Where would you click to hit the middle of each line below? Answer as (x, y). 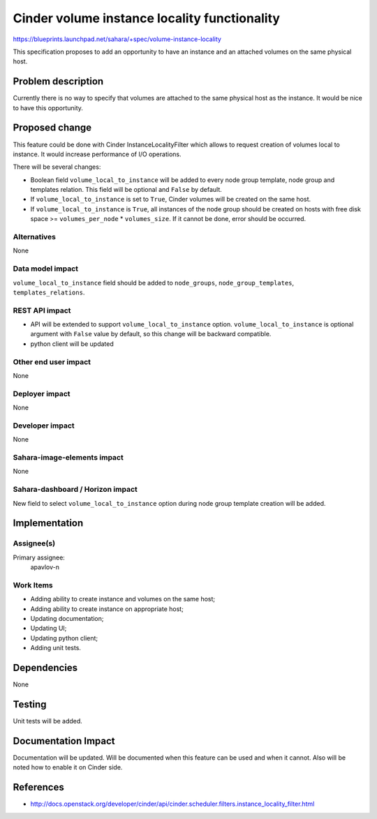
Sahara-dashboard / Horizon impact (75, 490)
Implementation (48, 523)
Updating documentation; (67, 619)
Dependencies (45, 668)
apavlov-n (45, 567)
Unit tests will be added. (48, 721)
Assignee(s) (34, 543)
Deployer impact (42, 393)
